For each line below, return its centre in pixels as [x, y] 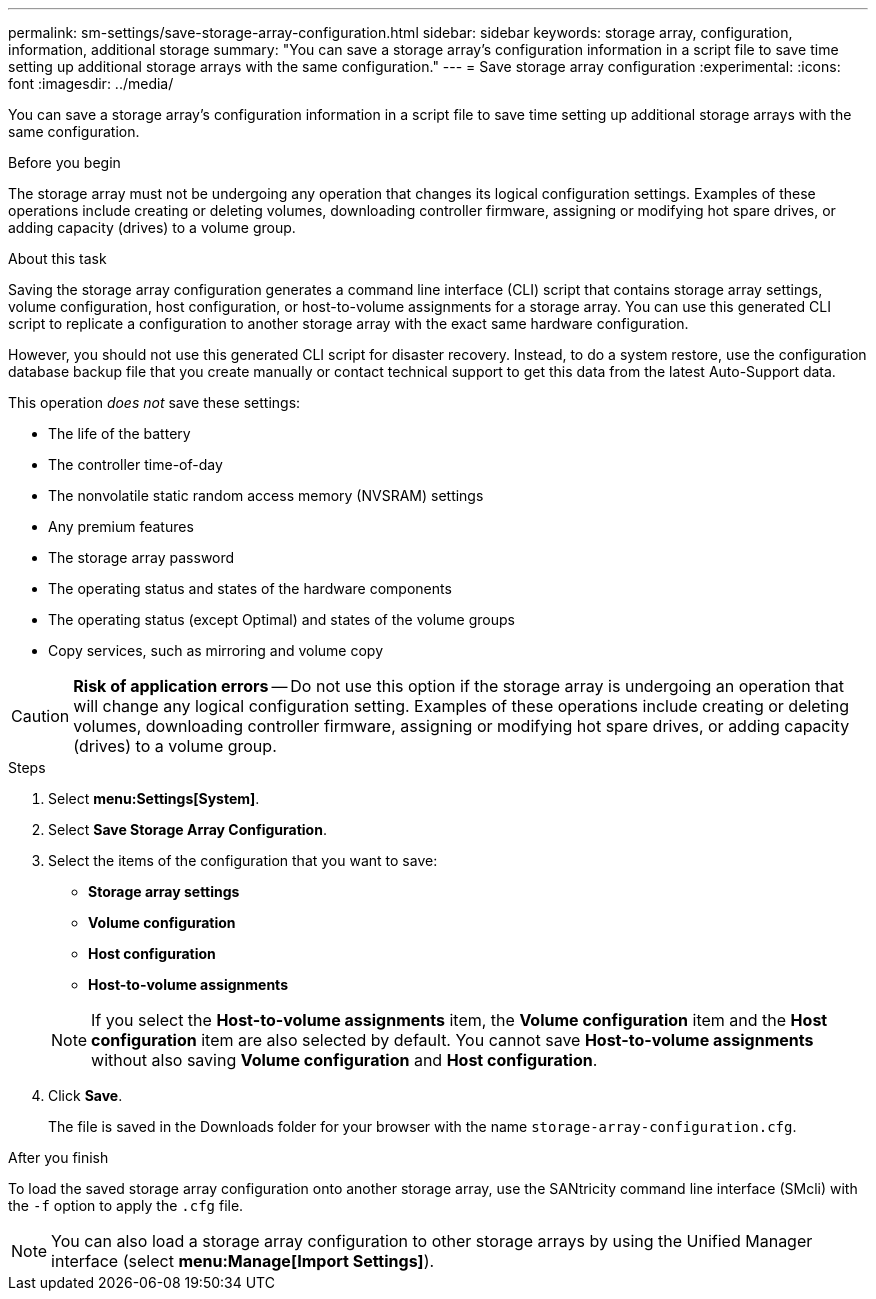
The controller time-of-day [135, 464]
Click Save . [85, 1095]
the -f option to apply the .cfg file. [126, 1205]
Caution [40, 716]
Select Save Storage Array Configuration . [187, 829]
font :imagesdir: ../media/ [91, 83]
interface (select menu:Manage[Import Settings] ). [243, 1261]
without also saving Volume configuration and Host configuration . [344, 1060]
